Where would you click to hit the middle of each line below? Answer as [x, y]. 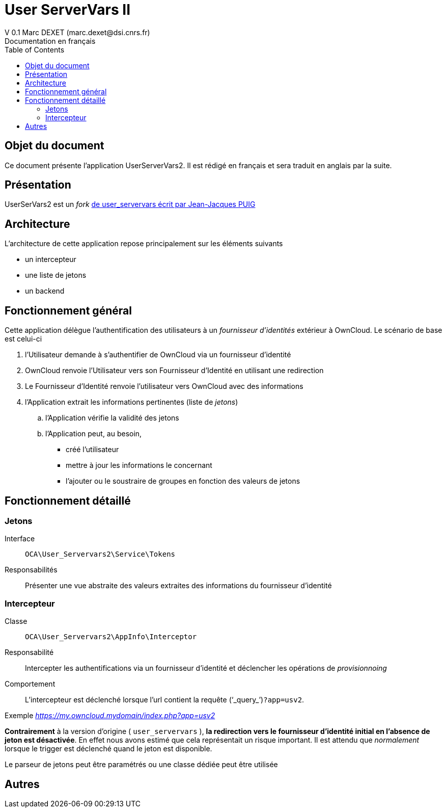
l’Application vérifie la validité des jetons [112, 418]
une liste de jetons [56, 275]
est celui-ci [23, 339]
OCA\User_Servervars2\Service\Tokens [100, 554]
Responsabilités [31, 570]
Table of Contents [35, 49]
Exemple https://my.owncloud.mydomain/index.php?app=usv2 [110, 716]
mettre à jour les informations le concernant [139, 465]
